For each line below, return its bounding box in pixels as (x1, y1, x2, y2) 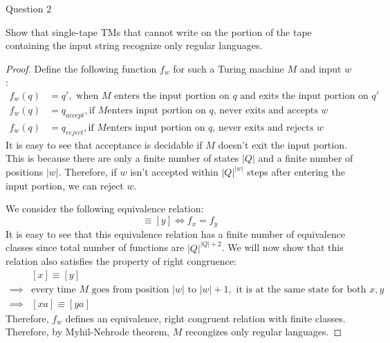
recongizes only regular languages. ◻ (185, 324, 342, 339)
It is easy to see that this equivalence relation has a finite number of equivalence (6, 226, 346, 241)
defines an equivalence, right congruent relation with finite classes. (65, 310, 346, 325)
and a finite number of (258, 151, 353, 165)
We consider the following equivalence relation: (6, 201, 204, 216)
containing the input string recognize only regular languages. (6, 38, 263, 53)
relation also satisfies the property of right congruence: (6, 254, 236, 268)
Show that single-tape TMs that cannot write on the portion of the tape (6, 24, 312, 39)
